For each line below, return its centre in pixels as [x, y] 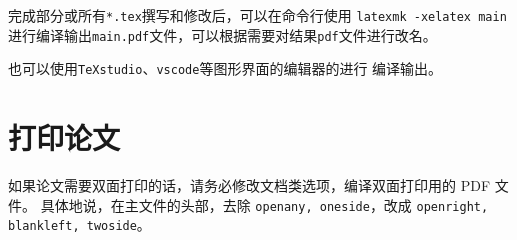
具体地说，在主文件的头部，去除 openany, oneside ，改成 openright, [264, 204]
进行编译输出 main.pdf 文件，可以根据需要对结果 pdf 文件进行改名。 [222, 34]
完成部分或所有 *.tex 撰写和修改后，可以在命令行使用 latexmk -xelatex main [257, 15]
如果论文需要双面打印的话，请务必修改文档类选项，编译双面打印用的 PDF [249, 185]
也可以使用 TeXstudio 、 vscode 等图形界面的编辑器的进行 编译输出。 [225, 68]
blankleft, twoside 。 [79, 224]
